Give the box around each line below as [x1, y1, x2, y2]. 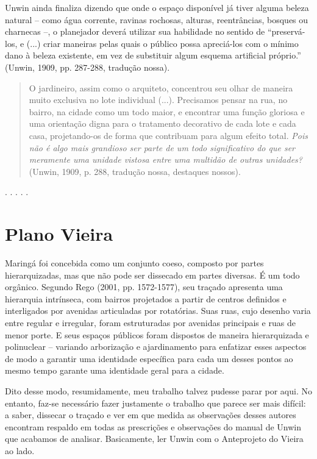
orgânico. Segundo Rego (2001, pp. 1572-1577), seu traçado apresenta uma [5, 280, 283, 293]
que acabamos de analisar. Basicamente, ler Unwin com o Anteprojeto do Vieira [5, 432, 304, 445]
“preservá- [267, 25, 305, 38]
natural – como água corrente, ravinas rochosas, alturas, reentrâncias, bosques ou [5, 13, 308, 26]
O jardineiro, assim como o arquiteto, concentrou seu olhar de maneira [29, 81, 293, 94]
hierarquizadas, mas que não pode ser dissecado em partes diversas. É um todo [5, 268, 300, 281]
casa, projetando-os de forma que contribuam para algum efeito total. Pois [29, 129, 308, 141]
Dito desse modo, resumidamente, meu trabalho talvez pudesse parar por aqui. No [5, 384, 312, 397]
